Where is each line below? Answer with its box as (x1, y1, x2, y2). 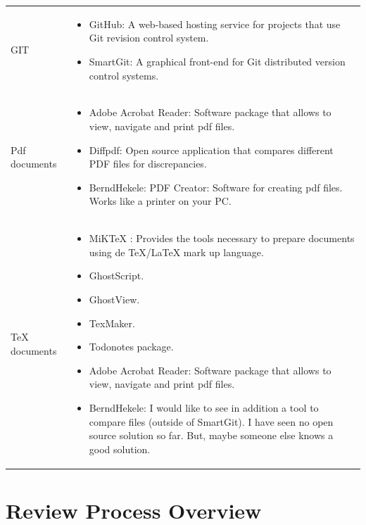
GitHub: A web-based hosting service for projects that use (89, 16, 341, 31)
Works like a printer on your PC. (89, 194, 232, 208)
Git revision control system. (89, 30, 209, 45)
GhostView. (89, 291, 140, 306)
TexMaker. (89, 315, 135, 330)
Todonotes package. (89, 339, 174, 354)
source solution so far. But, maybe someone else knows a (89, 428, 334, 443)
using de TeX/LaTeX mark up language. (89, 244, 264, 259)
